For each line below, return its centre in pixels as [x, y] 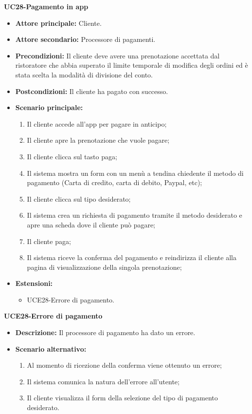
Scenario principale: [49, 107]
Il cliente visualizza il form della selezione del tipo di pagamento [122, 398]
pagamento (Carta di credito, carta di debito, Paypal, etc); [115, 182]
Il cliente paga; [49, 241]
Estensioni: [34, 283]
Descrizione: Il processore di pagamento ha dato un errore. [105, 332]
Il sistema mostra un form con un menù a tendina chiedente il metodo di [135, 173]
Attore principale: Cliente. [58, 23]
